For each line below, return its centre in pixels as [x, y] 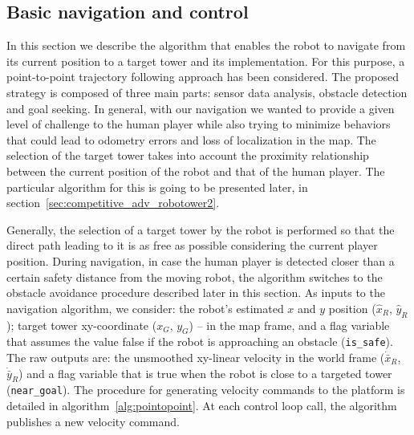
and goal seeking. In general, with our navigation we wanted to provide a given [201, 108]
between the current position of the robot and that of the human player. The [196, 171]
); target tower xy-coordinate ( [82, 325]
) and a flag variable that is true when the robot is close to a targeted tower [205, 373]
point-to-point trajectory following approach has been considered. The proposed [203, 77]
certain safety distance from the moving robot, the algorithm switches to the [195, 276]
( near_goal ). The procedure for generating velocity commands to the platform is [206, 390]
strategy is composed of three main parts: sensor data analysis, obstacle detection [207, 92]
